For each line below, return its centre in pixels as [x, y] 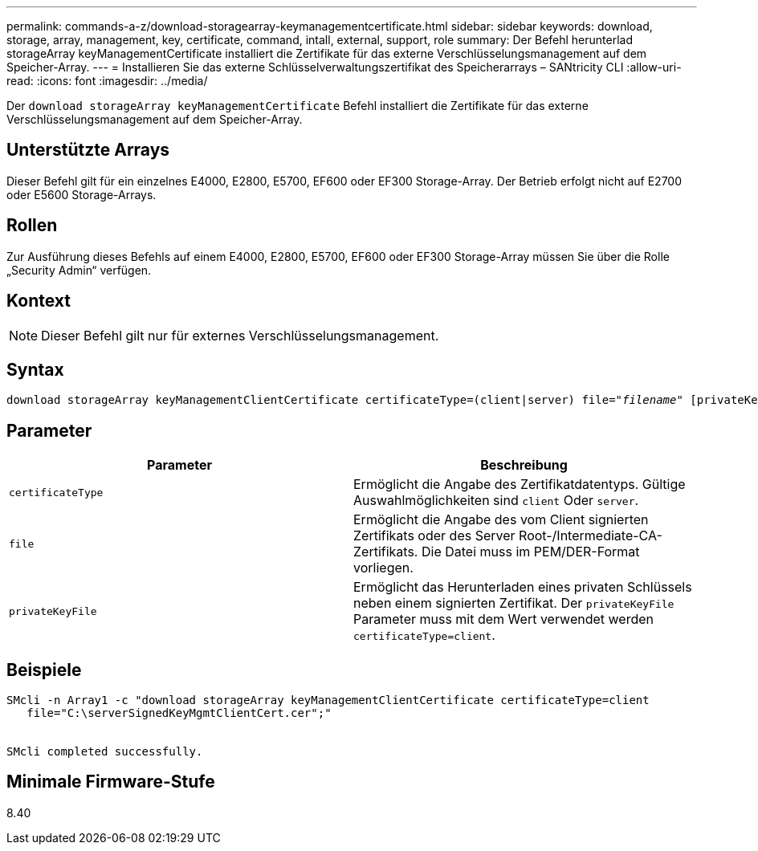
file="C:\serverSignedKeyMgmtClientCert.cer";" [179, 713]
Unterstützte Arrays [88, 150]
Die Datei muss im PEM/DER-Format [530, 552]
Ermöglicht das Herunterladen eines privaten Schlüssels [523, 587]
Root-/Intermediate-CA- [591, 536]
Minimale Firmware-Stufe [111, 782]
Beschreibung [524, 465]
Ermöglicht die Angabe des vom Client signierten [501, 520]
